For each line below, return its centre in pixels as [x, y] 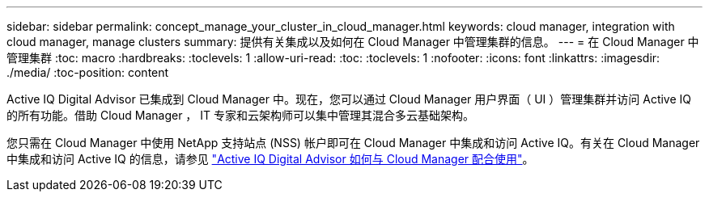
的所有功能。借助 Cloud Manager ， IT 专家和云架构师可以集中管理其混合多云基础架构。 [241, 115]
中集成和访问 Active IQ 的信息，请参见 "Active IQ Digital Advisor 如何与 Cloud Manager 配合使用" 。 [270, 159]
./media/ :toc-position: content [88, 72]
